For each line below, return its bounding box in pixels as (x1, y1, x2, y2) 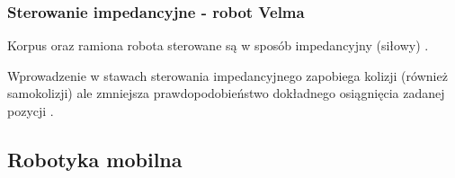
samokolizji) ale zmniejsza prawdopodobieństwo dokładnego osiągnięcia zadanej (7, 84, 445, 102)
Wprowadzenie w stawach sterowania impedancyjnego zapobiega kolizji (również (7, 66, 448, 85)
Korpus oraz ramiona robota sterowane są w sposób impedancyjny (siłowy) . (7, 36, 429, 55)
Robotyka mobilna (7, 145, 183, 173)
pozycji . (7, 102, 54, 120)
